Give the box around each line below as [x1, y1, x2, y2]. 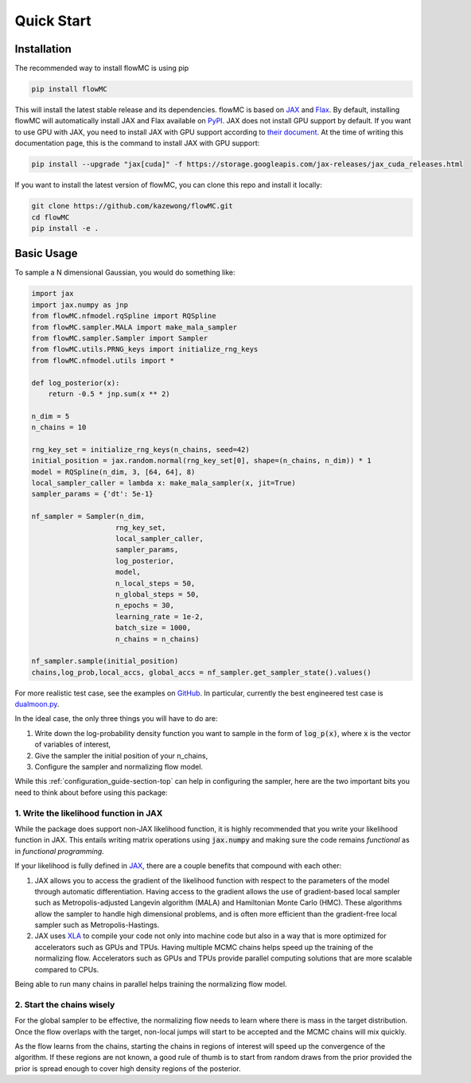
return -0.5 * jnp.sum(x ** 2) [48, 389, 170, 398]
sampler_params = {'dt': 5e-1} [31, 489, 154, 499]
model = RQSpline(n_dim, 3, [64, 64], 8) [31, 467, 196, 477]
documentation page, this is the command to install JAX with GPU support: [14, 138, 260, 148]
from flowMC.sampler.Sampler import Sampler [31, 333, 208, 342]
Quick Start [14, 12, 91, 29]
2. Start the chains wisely [14, 999, 115, 1010]
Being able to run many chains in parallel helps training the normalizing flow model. [14, 980, 287, 989]
